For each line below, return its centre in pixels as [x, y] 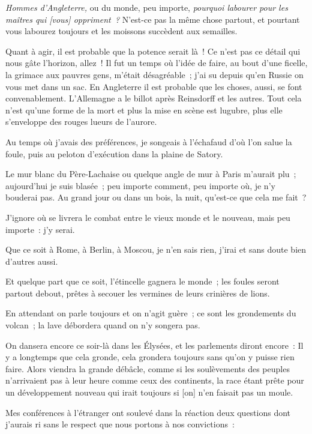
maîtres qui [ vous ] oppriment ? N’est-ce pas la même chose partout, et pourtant [153, 19]
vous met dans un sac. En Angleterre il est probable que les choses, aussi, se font [154, 86]
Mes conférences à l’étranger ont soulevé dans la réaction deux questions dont [148, 412]
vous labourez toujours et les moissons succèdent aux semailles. [121, 31]
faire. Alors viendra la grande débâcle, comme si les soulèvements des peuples [148, 368]
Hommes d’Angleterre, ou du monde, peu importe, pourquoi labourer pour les [147, 7]
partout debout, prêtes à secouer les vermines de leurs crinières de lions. [138, 293]
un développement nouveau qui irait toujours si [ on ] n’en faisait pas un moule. [149, 392]
